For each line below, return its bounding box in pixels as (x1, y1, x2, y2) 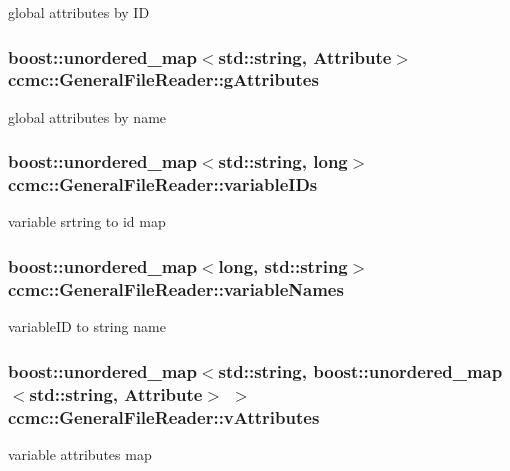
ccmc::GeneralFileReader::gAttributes (8, 67, 319, 92)
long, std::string (218, 253, 348, 278)
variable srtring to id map (8, 211, 166, 232)
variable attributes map (8, 443, 152, 464)
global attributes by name (8, 106, 167, 127)
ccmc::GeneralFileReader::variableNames (8, 276, 344, 301)
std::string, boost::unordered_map (218, 358, 503, 383)
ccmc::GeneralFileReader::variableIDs (8, 172, 318, 197)
